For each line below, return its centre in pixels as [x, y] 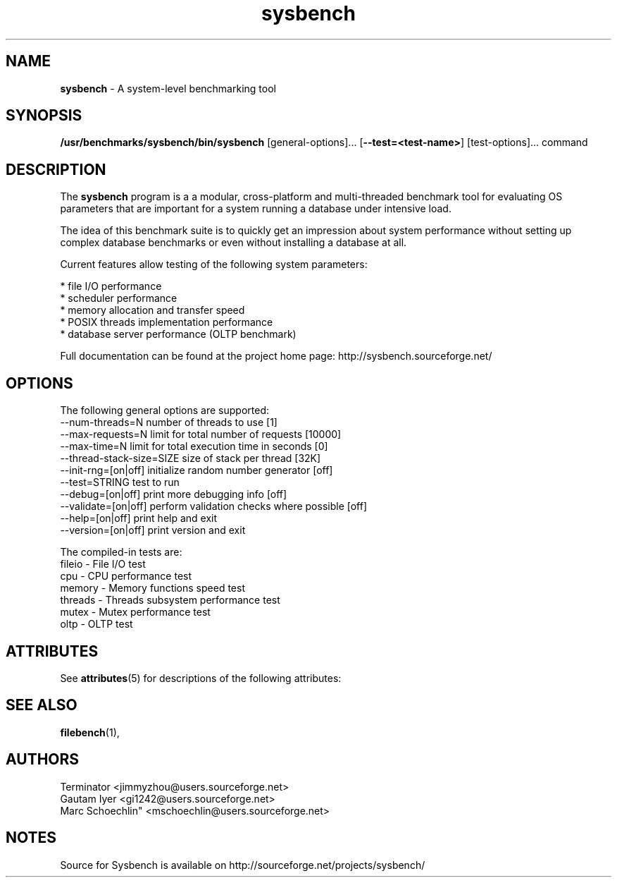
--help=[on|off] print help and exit [139, 518]
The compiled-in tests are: [121, 552]
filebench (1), [90, 732]
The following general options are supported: [165, 410]
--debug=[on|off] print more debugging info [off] [174, 494]
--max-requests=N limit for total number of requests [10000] [201, 434]
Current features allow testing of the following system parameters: [214, 264]
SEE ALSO [42, 705]
